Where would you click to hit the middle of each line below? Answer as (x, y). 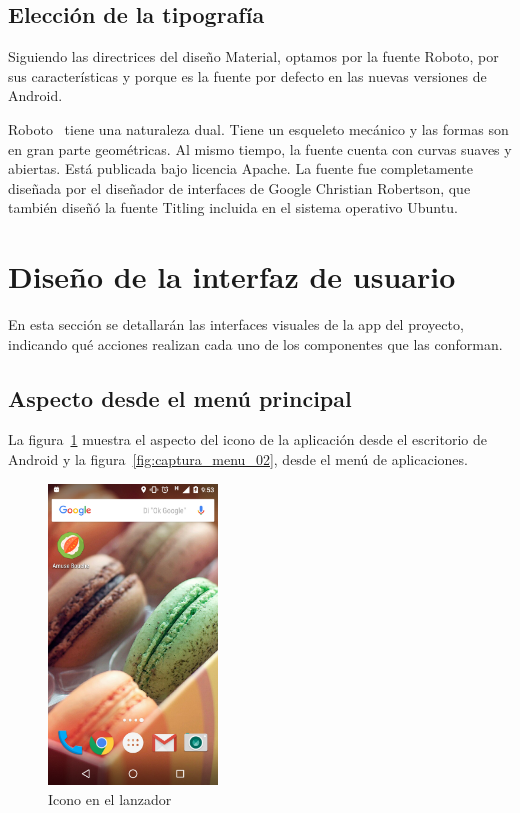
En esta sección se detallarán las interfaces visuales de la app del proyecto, (236, 324)
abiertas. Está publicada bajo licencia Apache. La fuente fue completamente (240, 168)
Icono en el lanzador (110, 798)
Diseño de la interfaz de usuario (232, 276)
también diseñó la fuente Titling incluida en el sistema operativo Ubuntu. (233, 207)
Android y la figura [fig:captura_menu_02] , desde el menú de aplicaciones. (238, 459)
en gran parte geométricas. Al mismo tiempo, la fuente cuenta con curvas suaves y (260, 148)
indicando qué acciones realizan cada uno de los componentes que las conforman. (255, 343)
